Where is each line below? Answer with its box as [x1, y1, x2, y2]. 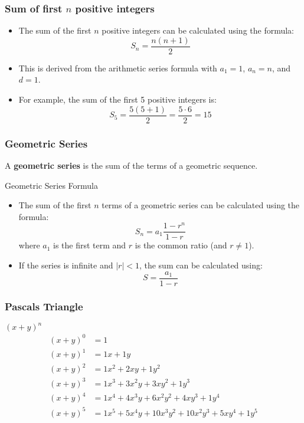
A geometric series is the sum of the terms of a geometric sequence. [5, 159, 258, 171]
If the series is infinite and [18, 259, 113, 271]
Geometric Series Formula [5, 179, 98, 191]
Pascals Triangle [5, 299, 83, 313]
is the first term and [53, 239, 126, 251]
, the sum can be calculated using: [139, 259, 263, 271]
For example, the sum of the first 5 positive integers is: [18, 93, 217, 106]
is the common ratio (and [135, 239, 227, 251]
